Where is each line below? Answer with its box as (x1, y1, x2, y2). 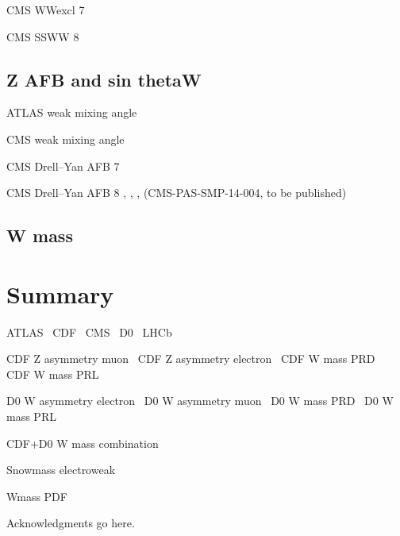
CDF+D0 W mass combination (6, 434, 159, 451)
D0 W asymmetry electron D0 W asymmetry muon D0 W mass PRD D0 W (6, 392, 394, 409)
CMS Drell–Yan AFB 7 (6, 157, 120, 174)
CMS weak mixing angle (6, 130, 125, 147)
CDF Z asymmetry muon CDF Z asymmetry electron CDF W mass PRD (6, 350, 375, 367)
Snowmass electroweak (6, 461, 116, 478)
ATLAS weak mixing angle (6, 104, 137, 121)
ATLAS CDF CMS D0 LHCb (6, 323, 172, 340)
